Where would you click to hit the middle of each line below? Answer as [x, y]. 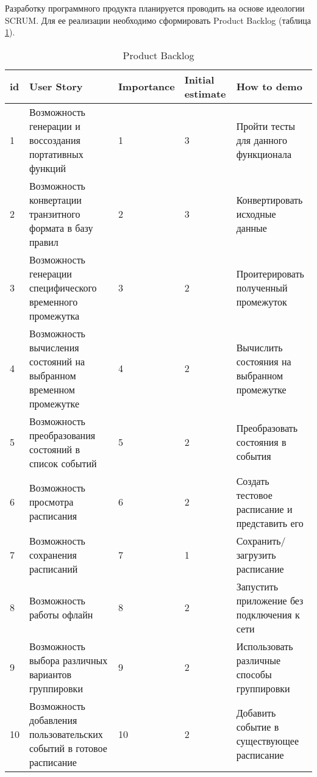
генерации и [55, 126]
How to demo [269, 87]
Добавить [256, 713]
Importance [146, 87]
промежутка [55, 315]
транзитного [55, 213]
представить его [270, 523]
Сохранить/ [261, 540]
